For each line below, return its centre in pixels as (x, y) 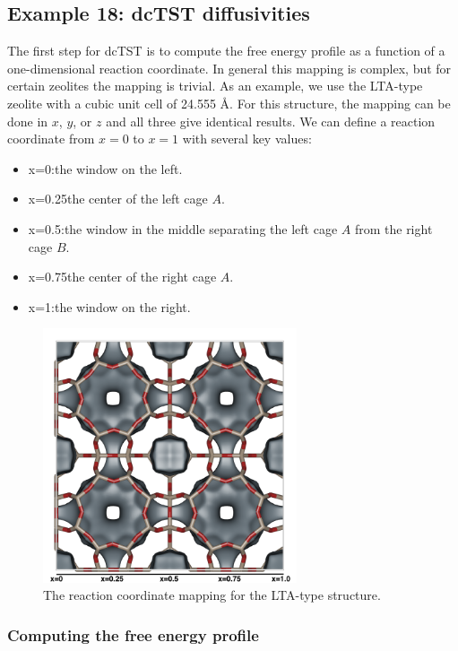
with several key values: (247, 139)
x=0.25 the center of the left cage (118, 199)
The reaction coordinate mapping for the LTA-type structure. (212, 595)
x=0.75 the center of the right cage (122, 277)
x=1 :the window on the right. (109, 306)
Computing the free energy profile (133, 634)
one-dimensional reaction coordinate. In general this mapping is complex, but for (229, 68)
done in (28, 121)
